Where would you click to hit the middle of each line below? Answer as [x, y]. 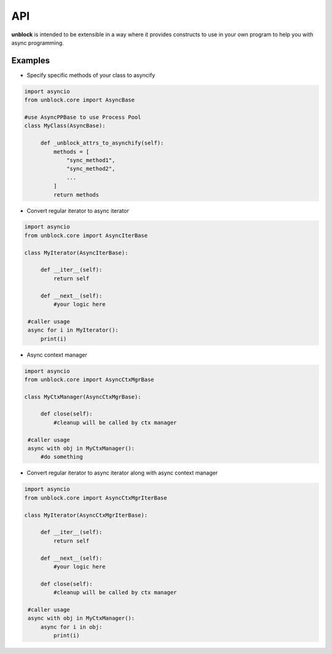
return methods [76, 195]
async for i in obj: [71, 627]
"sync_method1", [91, 160]
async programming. [38, 42]
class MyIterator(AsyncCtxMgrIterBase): [86, 515]
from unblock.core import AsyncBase [80, 100]
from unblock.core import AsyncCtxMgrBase [89, 379]
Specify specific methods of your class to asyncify [91, 75]
